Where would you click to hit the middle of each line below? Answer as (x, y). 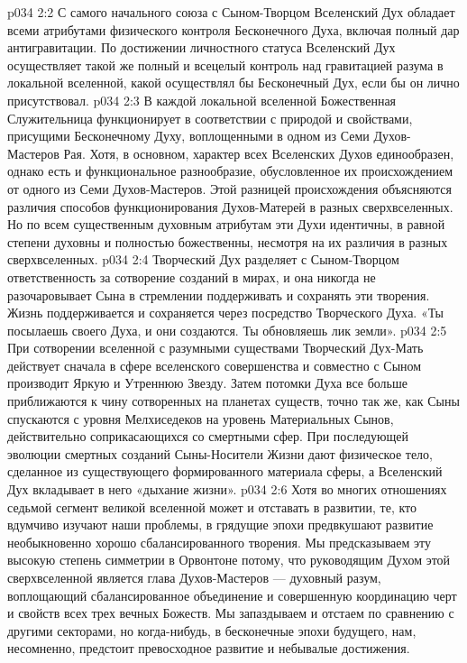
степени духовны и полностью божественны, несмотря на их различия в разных (228, 241)
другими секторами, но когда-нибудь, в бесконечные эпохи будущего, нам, (212, 630)
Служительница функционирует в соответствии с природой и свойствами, (210, 118)
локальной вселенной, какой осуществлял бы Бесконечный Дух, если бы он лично (233, 83)
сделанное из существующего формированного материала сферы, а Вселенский (225, 471)
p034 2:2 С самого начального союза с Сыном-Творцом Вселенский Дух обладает (231, 12)
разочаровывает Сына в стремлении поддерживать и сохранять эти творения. (219, 295)
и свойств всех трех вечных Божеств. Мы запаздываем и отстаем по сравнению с (231, 613)
